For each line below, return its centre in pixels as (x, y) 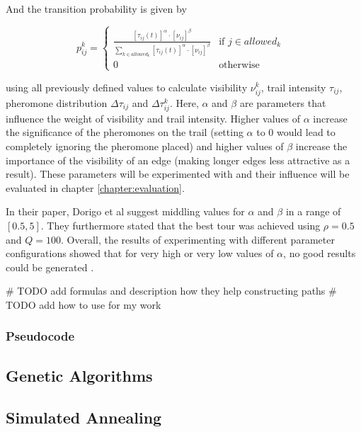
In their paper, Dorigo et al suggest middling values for (125, 211)
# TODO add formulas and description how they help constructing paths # (171, 291)
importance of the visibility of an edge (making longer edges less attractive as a (178, 160)
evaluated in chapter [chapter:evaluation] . (95, 187)
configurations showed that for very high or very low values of (140, 253)
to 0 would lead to (296, 132)
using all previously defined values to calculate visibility (127, 87)
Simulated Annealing (84, 417)
